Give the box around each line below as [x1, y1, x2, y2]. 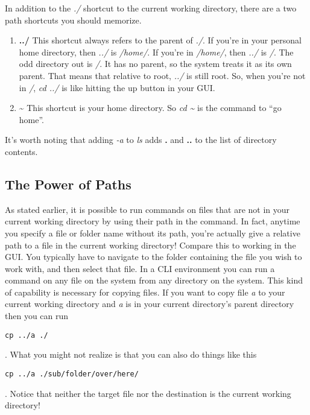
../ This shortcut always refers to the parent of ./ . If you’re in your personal [19, 34, 302, 46]
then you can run [5, 309, 69, 322]
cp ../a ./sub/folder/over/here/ [5, 369, 139, 378]
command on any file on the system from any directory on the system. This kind [5, 274, 303, 287]
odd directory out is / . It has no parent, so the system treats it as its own [19, 57, 292, 70]
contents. [5, 145, 38, 157]
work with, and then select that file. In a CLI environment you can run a [5, 262, 275, 274]
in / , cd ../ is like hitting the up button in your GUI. [19, 81, 215, 93]
